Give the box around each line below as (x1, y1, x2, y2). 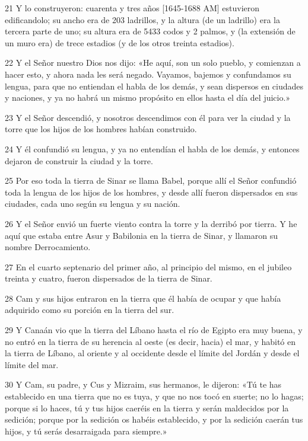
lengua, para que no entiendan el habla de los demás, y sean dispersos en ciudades (5, 79, 304, 92)
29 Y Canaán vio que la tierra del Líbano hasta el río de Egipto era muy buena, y (5, 324, 303, 336)
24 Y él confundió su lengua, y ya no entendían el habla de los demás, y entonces (5, 142, 300, 155)
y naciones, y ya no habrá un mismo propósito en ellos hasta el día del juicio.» (5, 91, 291, 104)
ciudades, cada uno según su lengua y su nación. (5, 197, 180, 210)
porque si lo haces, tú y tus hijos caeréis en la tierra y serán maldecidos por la (5, 401, 289, 414)
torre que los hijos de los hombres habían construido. (5, 123, 197, 135)
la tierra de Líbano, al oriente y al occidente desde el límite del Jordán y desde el (5, 347, 300, 359)
